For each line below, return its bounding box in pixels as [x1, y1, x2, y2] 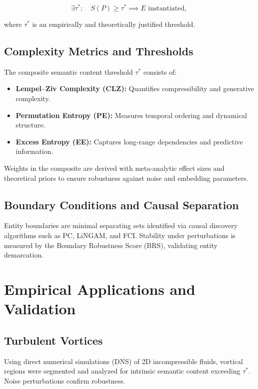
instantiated [148, 5, 185, 12]
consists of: [143, 66, 177, 77]
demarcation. [4, 250, 44, 260]
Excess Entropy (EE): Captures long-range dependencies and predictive [15, 136, 243, 146]
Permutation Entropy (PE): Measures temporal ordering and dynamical [15, 110, 248, 120]
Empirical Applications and [4, 278, 195, 299]
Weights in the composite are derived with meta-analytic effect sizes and [4, 163, 225, 173]
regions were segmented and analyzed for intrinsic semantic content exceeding [4, 366, 241, 376]
